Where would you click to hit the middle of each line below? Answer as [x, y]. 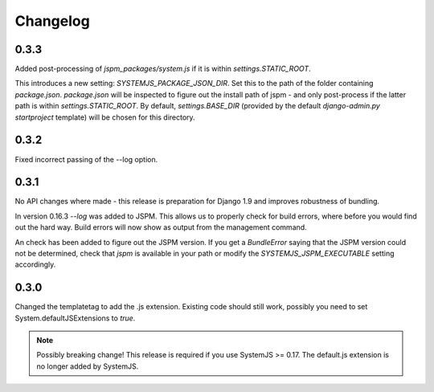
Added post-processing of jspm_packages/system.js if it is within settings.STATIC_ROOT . [163, 69]
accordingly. [35, 264]
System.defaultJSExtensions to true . [75, 318]
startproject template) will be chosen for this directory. [105, 117]
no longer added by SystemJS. [88, 366]
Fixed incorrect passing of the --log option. [86, 159]
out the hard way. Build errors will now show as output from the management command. [161, 227]
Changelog [52, 21]
